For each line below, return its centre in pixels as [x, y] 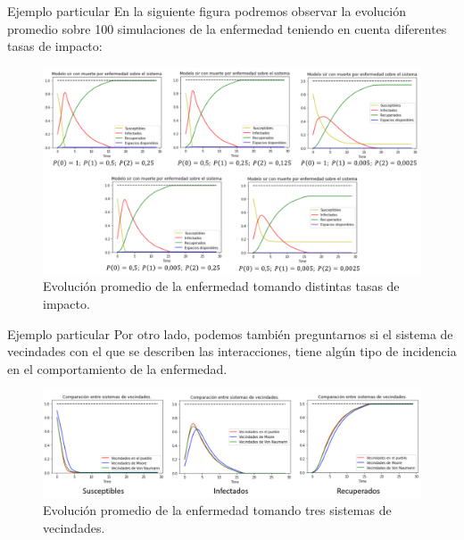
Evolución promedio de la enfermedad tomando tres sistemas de [217, 510]
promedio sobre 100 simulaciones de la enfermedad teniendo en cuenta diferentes [227, 28]
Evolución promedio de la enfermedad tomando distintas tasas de [221, 286]
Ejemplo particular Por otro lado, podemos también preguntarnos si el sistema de [230, 333]
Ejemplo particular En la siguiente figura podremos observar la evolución [207, 11]
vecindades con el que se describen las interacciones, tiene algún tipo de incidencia [232, 351]
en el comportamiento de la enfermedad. [117, 368]
